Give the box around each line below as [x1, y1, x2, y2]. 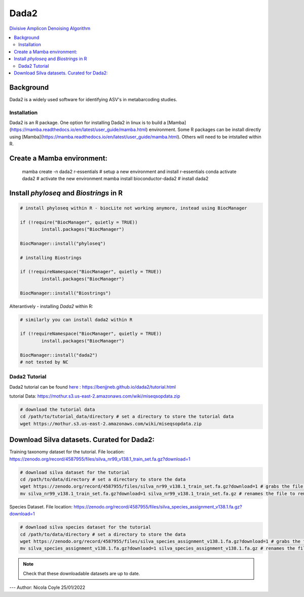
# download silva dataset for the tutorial [20, 470, 130, 475]
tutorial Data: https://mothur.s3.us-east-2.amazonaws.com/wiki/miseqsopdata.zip [9, 393, 180, 399]
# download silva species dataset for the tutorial [20, 524, 151, 530]
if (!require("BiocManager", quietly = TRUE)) [20, 219, 138, 225]
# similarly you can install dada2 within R [20, 317, 133, 322]
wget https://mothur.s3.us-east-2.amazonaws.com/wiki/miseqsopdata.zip [20, 420, 202, 427]
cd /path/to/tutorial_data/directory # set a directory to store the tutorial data [20, 414, 234, 419]
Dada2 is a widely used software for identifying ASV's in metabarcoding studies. [9, 96, 177, 102]
